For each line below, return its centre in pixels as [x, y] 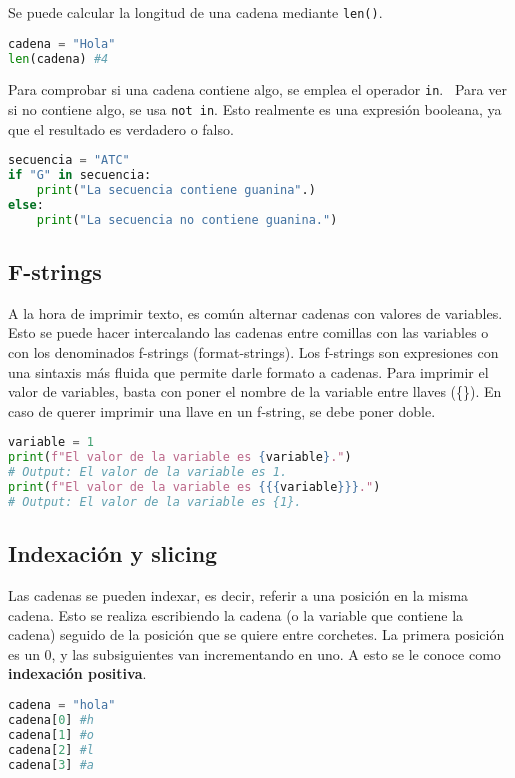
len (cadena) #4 [58, 58]
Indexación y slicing [113, 553]
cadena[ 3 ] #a [51, 764]
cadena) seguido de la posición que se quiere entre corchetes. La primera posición [256, 634]
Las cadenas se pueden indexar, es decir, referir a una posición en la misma [238, 595]
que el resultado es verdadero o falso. [121, 128]
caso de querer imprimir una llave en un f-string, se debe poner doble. [222, 410]
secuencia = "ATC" [69, 160]
